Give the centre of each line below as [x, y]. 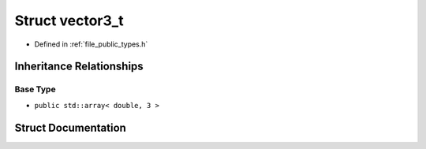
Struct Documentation [70, 127]
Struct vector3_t [69, 20]
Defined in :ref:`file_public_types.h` [91, 44]
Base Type [35, 89]
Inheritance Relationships [79, 67]
